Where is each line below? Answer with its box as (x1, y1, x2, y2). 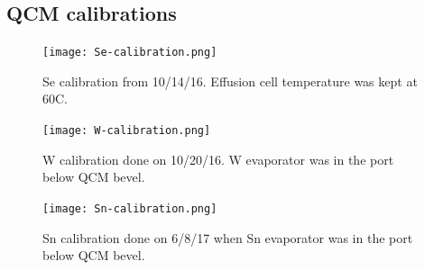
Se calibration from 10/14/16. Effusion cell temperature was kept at (42, 71, 418, 90)
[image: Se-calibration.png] (42, 46, 217, 59)
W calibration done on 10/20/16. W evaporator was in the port (42, 149, 394, 168)
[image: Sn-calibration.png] (42, 202, 217, 215)
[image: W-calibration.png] (42, 124, 211, 138)
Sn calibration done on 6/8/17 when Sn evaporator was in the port (42, 228, 413, 247)
